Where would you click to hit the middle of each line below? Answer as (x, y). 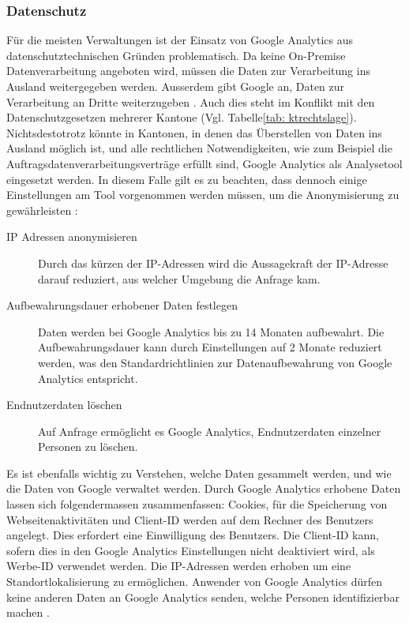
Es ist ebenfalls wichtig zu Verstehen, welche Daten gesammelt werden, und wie (199, 473)
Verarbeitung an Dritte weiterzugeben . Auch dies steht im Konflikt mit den (191, 101)
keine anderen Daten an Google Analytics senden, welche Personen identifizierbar (203, 597)
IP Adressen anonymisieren (72, 236)
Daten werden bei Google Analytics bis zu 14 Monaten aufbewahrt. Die (211, 331)
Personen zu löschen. (88, 447)
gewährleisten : (42, 210)
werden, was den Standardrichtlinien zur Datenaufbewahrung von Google (215, 362)
